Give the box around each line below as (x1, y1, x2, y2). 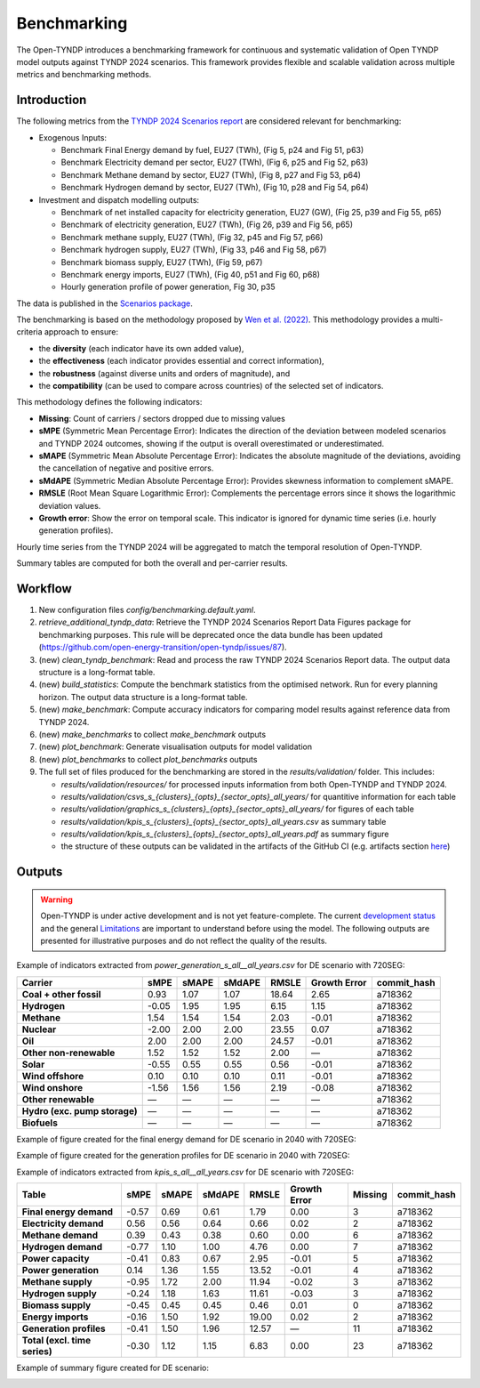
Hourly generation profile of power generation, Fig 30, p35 (60, 281, 276, 293)
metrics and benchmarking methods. (16, 69, 152, 80)
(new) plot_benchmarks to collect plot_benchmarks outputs (38, 754, 258, 764)
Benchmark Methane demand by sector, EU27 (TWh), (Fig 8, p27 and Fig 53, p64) (60, 169, 362, 180)
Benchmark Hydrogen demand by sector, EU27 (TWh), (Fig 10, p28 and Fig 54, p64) (60, 182, 369, 193)
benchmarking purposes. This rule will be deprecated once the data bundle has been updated (38, 629, 383, 640)
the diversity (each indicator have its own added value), (38, 343, 244, 353)
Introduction (16, 93, 87, 108)
